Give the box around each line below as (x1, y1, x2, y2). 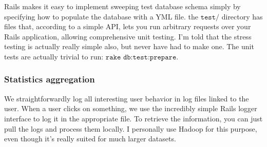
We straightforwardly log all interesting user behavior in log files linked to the (4, 93, 249, 103)
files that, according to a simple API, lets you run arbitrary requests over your (4, 21, 251, 32)
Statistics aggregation (4, 73, 95, 86)
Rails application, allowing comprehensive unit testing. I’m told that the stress (4, 31, 252, 41)
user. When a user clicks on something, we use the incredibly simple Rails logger (4, 103, 257, 114)
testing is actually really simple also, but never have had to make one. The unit (4, 41, 254, 52)
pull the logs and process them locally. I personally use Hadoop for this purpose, (4, 123, 257, 134)
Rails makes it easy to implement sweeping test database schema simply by (4, 1, 241, 11)
